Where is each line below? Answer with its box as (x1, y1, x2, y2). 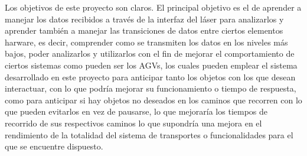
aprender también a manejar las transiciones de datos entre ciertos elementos (5, 24, 283, 37)
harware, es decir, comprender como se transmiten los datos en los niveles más (5, 35, 288, 48)
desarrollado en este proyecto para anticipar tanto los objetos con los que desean (5, 70, 296, 83)
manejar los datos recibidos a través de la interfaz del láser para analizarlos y (5, 12, 284, 25)
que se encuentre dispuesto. (5, 140, 103, 152)
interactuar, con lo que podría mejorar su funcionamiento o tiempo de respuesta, (5, 82, 296, 95)
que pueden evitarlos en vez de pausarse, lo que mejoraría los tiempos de (5, 105, 268, 118)
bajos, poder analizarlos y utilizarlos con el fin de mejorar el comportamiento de (5, 47, 295, 60)
